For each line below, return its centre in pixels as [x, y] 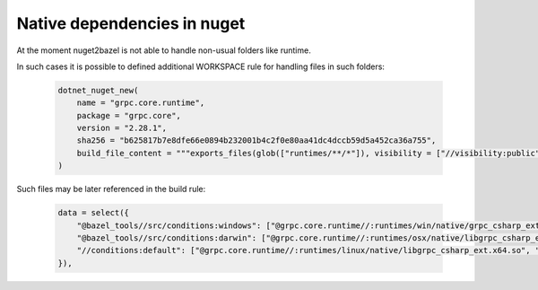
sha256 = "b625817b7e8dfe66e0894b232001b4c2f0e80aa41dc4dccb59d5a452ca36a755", [256, 141]
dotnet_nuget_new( [98, 90]
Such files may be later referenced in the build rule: [111, 189]
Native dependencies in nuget [131, 23]
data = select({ [94, 213]
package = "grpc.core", [129, 115]
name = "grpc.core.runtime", [141, 103]
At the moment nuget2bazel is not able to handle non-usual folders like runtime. [164, 50]
